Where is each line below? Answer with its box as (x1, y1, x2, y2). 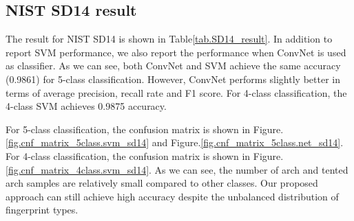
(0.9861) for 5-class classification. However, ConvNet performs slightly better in (6, 71, 340, 86)
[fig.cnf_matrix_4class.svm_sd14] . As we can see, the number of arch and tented (6, 162, 348, 176)
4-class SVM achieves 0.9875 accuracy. (6, 99, 167, 113)
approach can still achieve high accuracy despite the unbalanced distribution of (6, 189, 339, 203)
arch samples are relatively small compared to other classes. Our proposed (6, 176, 318, 190)
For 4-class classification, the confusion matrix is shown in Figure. (6, 148, 284, 163)
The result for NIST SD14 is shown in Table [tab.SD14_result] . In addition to (6, 32, 333, 46)
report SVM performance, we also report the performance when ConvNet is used (6, 45, 346, 59)
